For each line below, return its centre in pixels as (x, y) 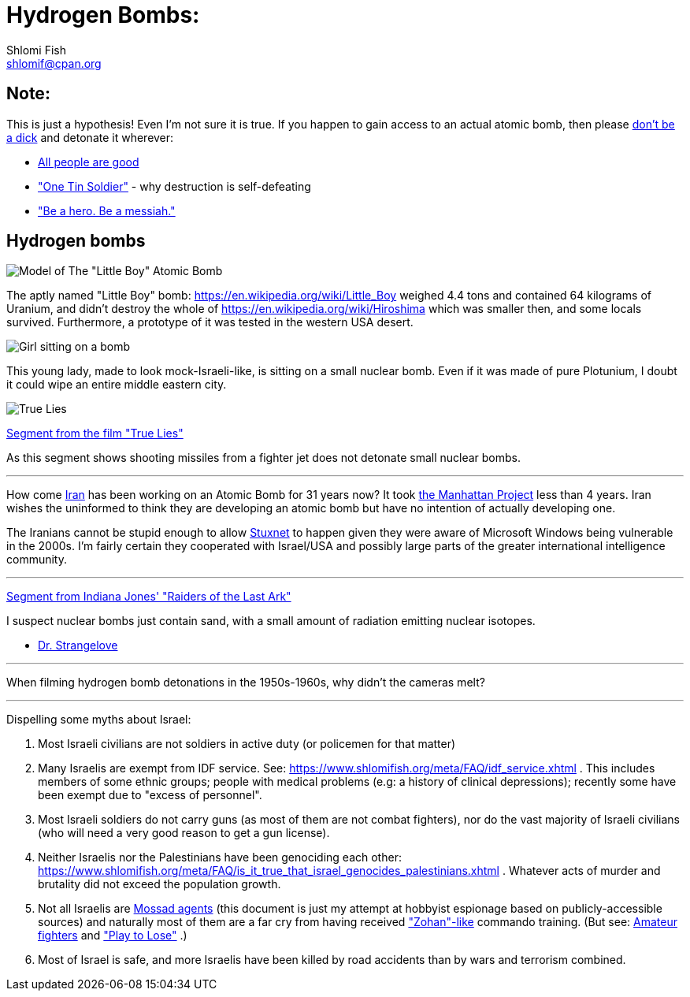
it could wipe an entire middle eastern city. (117, 385)
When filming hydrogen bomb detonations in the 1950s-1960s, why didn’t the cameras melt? (246, 683)
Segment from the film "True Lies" (95, 433)
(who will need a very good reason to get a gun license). (184, 833)
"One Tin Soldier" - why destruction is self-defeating (174, 186)
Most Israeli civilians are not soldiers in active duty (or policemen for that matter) (247, 744)
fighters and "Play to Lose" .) (113, 936)
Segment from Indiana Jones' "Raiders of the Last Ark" (149, 597)
